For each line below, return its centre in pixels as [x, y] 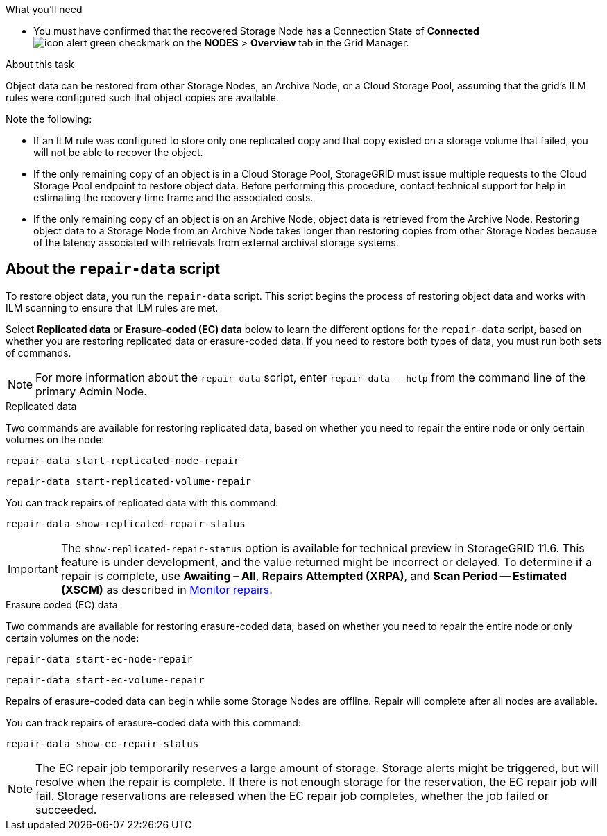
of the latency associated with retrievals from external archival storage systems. [216, 242]
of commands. [39, 352]
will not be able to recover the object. [118, 152]
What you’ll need [44, 9]
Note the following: [49, 119]
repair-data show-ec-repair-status [102, 743]
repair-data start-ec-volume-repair [105, 680]
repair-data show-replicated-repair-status [126, 523]
